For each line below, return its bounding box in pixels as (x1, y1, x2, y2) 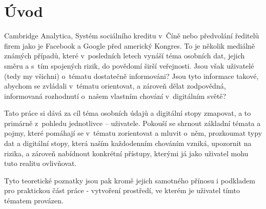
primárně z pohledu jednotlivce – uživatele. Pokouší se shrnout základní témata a (4, 117, 261, 128)
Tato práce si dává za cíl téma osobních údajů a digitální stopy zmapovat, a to (4, 108, 251, 118)
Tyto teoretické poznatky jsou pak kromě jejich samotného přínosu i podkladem (4, 175, 255, 185)
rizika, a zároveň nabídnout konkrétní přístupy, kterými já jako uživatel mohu (4, 148, 249, 158)
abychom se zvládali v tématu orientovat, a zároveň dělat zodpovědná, (4, 80, 226, 91)
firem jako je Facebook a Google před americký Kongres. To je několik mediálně (4, 40, 255, 51)
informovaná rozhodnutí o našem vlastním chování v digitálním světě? (4, 90, 227, 101)
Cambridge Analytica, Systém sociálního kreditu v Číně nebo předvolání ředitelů (4, 30, 259, 41)
